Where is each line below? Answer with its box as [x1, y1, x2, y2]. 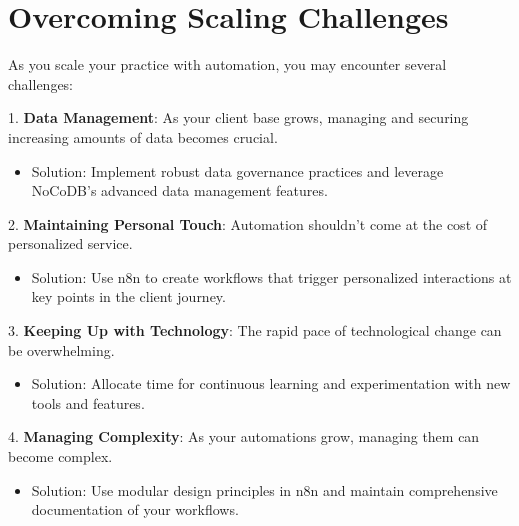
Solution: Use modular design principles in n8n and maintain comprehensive [31, 479, 498, 500]
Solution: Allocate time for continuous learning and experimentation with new [31, 373, 511, 394]
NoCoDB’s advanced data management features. [31, 180, 328, 201]
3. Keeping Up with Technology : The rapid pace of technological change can [8, 320, 502, 341]
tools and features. [31, 392, 145, 413]
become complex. [8, 446, 113, 467]
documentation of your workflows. [31, 499, 239, 520]
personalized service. [8, 233, 133, 254]
